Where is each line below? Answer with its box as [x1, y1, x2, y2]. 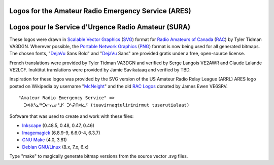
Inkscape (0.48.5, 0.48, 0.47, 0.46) [22, 122, 95, 129]
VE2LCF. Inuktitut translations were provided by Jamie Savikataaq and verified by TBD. [9, 67, 191, 73]
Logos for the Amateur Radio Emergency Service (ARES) [9, 7, 191, 15]
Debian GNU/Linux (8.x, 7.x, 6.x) [22, 144, 89, 150]
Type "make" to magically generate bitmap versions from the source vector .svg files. [9, 153, 188, 159]
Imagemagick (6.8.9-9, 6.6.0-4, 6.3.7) [22, 130, 100, 136]
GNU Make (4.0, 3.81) [22, 137, 67, 143]
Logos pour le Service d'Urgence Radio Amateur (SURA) [9, 23, 190, 31]
